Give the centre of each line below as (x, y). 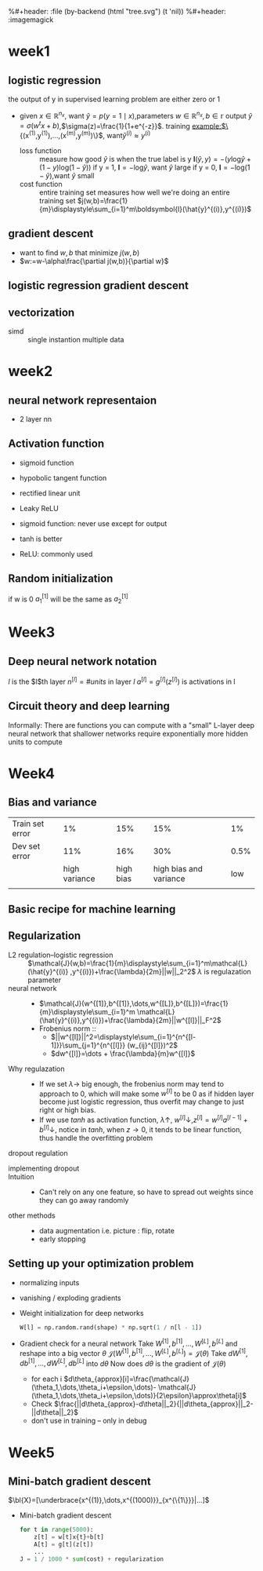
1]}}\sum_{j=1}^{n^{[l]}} (88, 1045)
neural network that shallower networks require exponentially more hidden (128, 733)
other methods (32, 1215)
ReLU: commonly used (56, 554)
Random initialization (61, 579)
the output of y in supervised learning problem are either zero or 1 (114, 99)
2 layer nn (36, 418)
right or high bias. (67, 1110)
